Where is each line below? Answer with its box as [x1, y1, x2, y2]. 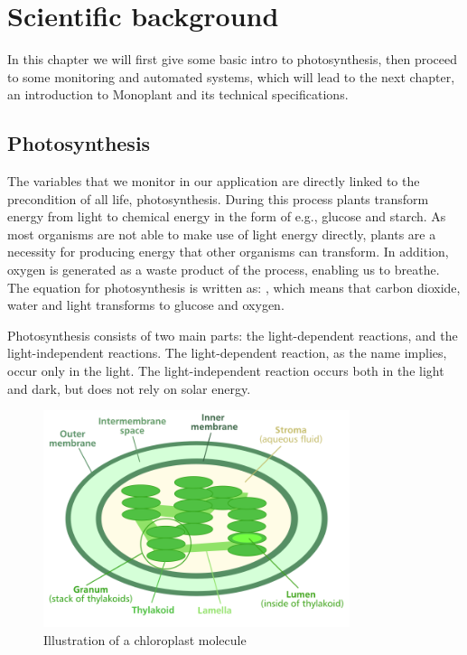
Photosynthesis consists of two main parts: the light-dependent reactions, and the [7, 325, 458, 344]
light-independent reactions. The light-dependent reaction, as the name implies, [7, 343, 447, 362]
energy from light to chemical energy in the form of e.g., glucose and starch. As [7, 207, 446, 226]
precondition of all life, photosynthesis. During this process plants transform [7, 189, 429, 208]
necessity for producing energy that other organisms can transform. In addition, [7, 242, 449, 261]
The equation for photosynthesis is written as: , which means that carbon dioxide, [7, 277, 461, 296]
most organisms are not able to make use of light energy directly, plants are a [7, 224, 436, 243]
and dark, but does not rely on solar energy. [7, 379, 251, 398]
